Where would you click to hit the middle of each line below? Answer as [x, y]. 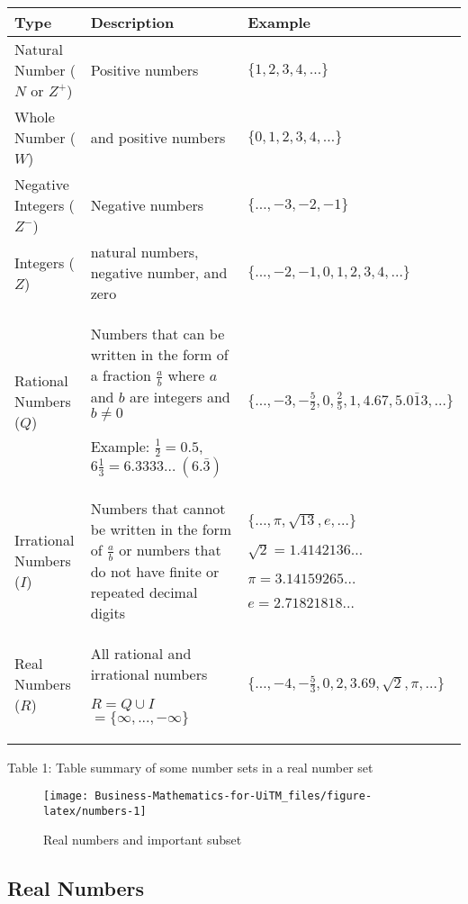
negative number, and [159, 272]
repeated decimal [144, 592]
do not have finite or [155, 571]
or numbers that [170, 550]
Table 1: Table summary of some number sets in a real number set [190, 767]
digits [108, 612]
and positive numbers [158, 137]
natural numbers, [144, 252]
